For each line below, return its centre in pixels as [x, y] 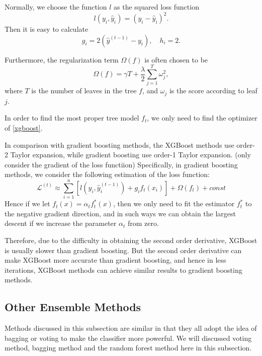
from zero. [143, 223]
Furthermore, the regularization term [62, 59]
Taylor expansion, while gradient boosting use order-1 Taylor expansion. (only [130, 155]
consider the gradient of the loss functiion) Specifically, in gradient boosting [121, 164]
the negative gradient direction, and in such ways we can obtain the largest [120, 213]
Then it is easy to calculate [47, 29]
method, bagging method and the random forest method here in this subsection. [128, 348]
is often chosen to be [176, 59]
